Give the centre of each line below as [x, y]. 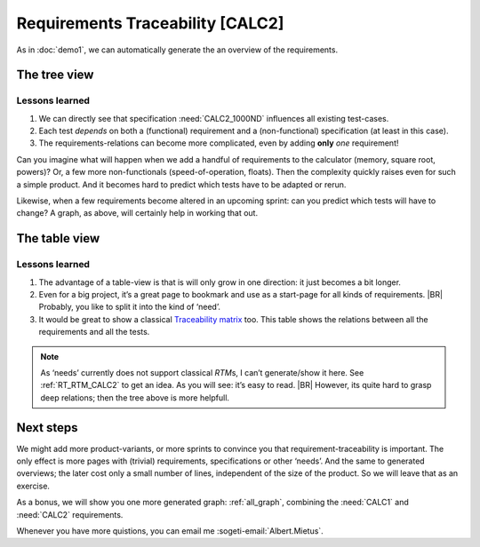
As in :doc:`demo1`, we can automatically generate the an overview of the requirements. [177, 50]
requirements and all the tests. [94, 332]
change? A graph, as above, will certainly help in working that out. [137, 213]
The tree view [55, 75]
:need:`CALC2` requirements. [70, 514]
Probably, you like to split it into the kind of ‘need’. [130, 307]
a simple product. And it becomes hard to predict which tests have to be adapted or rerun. [181, 184]
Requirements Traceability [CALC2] [150, 23]
